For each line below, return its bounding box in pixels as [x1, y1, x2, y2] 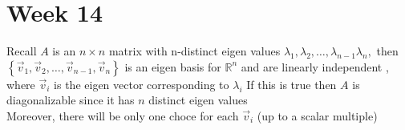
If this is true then [246, 75, 337, 92]
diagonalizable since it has [6, 91, 135, 108]
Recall [6, 43, 37, 59]
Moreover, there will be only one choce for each [6, 107, 239, 124]
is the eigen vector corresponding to [54, 75, 229, 92]
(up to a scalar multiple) [257, 107, 378, 124]
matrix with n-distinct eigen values [108, 43, 281, 59]
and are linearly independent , [241, 58, 389, 75]
